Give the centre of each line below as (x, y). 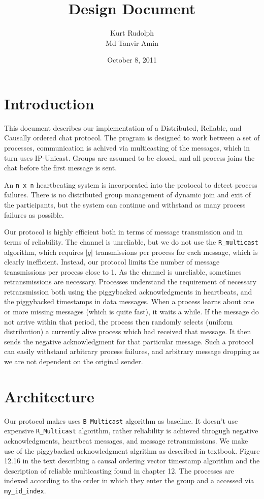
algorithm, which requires (44, 252)
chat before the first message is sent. (61, 168)
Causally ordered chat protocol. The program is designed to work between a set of (132, 138)
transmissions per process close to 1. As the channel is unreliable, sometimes (123, 271)
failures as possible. (34, 214)
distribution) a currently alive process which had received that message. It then (128, 331)
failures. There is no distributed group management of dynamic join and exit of (128, 195)
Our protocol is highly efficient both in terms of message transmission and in (124, 232)
